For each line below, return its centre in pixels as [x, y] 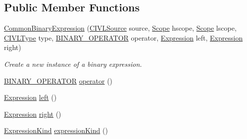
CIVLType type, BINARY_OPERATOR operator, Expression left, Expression [123, 37]
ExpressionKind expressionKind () [56, 130]
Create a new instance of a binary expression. [73, 64]
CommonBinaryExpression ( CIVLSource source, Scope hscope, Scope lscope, [120, 28]
